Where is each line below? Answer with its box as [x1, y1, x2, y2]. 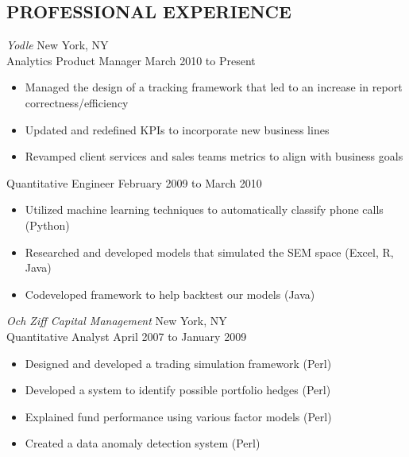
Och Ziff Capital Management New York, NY [6, 312, 227, 329]
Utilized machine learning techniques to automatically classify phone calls [25, 201, 384, 218]
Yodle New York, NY [6, 37, 109, 53]
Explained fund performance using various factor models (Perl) [25, 408, 332, 424]
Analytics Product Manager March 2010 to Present [6, 52, 256, 68]
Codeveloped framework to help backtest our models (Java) [25, 285, 315, 302]
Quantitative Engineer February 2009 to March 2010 [6, 174, 262, 191]
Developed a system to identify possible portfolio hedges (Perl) [25, 381, 331, 398]
